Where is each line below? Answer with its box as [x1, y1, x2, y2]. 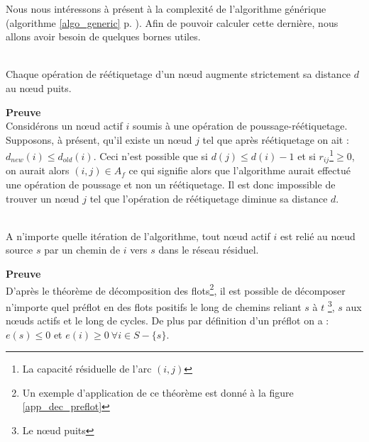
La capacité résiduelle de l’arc [22, 361, 152, 376]
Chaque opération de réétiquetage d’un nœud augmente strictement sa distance [6, 67, 351, 81]
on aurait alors [6, 163, 70, 178]
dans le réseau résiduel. [158, 242, 259, 257]
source [6, 242, 33, 257]
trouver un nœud [6, 191, 79, 205]
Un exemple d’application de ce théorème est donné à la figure [22, 385, 294, 399]
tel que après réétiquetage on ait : [202, 132, 349, 147]
